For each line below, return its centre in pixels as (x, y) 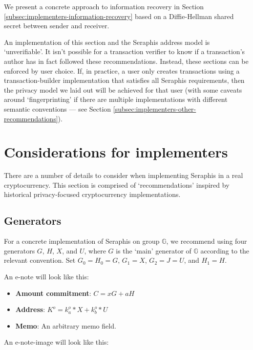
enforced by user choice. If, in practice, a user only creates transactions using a (122, 70)
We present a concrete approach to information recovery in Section (104, 6)
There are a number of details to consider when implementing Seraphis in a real (124, 175)
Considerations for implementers (116, 152)
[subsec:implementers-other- (155, 108)
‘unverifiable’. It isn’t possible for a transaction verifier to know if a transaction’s (125, 51)
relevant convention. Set (40, 260)
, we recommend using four (207, 241)
